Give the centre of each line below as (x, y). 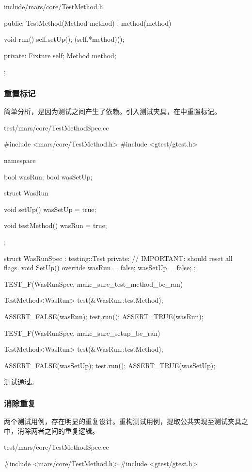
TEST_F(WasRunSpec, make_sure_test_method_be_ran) (94, 284)
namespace (20, 160)
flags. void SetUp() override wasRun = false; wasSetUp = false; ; (100, 268)
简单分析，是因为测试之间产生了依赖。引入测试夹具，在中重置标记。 (112, 111)
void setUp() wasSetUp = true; (50, 209)
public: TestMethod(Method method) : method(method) (88, 23)
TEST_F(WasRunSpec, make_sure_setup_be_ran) (82, 333)
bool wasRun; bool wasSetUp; (48, 176)
